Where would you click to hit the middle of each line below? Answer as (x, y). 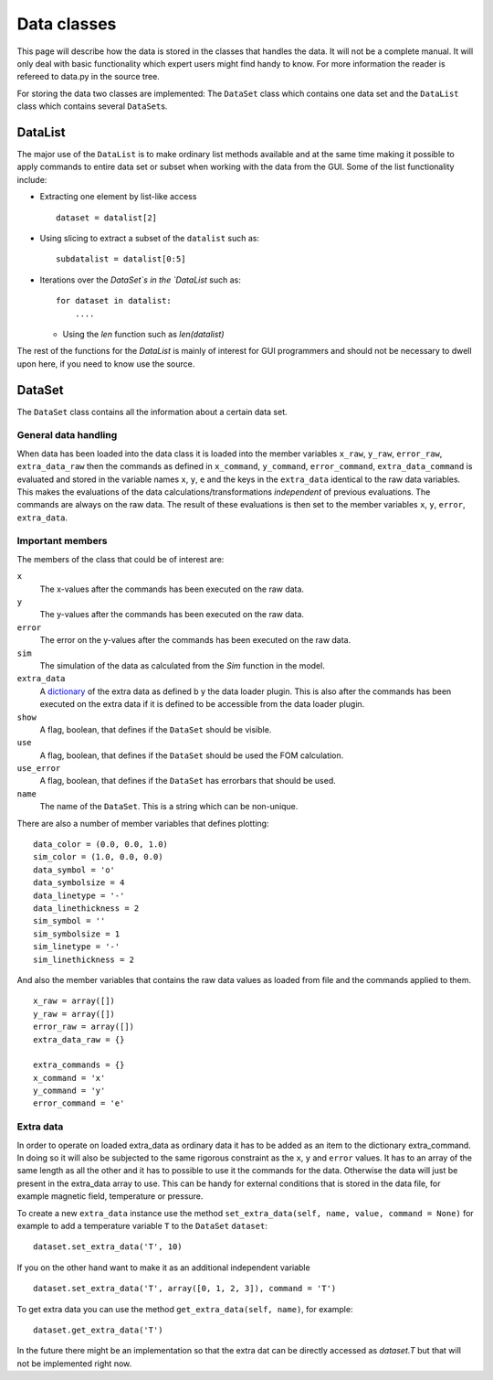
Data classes (67, 24)
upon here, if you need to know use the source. (106, 364)
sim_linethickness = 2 (84, 959)
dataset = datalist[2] (107, 218)
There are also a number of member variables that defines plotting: (143, 823)
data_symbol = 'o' (74, 870)
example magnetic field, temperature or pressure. (110, 1196)
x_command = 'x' (69, 1078)
